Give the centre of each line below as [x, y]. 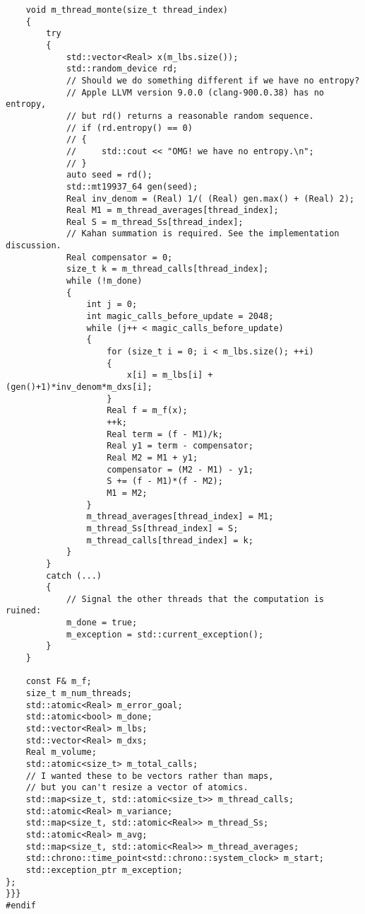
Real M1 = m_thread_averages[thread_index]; [172, 210]
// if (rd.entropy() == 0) [129, 128]
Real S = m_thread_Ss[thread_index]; [155, 222]
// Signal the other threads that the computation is [195, 599]
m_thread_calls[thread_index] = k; [170, 540]
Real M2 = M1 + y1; [152, 457]
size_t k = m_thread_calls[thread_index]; [167, 269]
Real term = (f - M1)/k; [165, 434]
